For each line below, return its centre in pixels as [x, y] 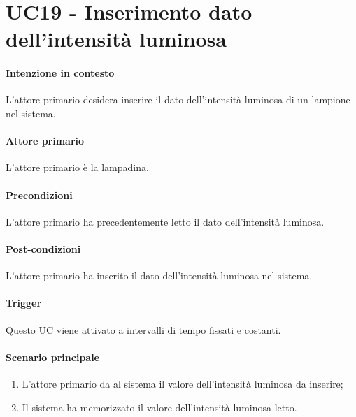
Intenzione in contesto [60, 73]
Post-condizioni [43, 248]
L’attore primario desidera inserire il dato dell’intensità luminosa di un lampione [178, 100]
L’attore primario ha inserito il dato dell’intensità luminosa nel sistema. [159, 276]
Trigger [24, 303]
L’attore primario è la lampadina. [77, 167]
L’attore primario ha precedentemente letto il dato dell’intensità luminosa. [165, 221]
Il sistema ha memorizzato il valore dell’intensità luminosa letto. [159, 407]
